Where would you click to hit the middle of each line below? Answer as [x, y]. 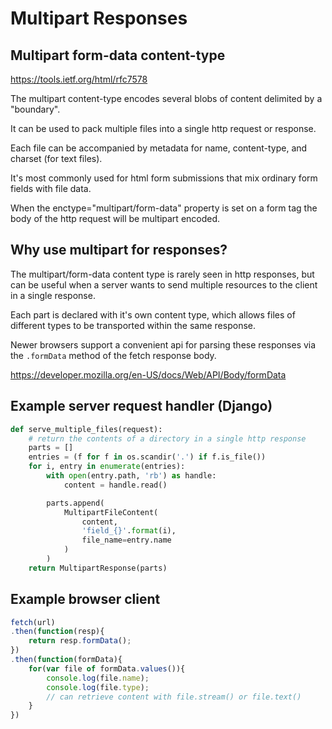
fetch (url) [33, 622]
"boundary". [35, 109]
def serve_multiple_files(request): [86, 429]
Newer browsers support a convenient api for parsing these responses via [163, 344]
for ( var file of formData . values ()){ [107, 668]
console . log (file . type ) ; [98, 687]
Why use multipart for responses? [119, 250]
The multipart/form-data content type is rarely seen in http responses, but [162, 274]
